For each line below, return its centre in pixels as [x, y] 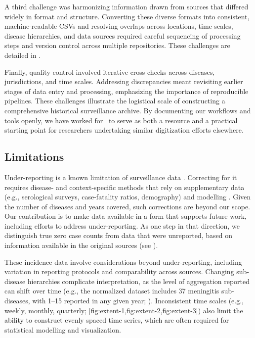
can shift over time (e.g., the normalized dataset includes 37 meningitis [112, 291]
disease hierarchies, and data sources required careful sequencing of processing [123, 35]
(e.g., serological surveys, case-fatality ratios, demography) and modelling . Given [128, 197]
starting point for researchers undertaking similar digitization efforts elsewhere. [124, 130]
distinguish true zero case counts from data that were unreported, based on [119, 235]
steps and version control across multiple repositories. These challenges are [117, 45]
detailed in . [23, 55]
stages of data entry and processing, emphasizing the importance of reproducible [127, 91]
